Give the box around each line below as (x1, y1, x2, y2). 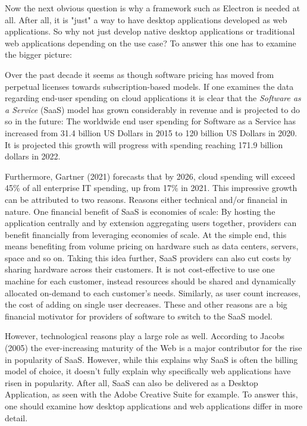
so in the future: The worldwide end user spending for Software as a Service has (5, 115, 296, 127)
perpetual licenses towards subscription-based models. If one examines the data (5, 80, 294, 92)
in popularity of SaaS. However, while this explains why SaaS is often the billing (5, 353, 298, 365)
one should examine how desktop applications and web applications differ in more (5, 400, 303, 412)
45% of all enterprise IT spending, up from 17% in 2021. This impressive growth (5, 181, 297, 194)
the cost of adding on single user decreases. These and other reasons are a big (5, 298, 287, 311)
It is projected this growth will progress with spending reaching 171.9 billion (5, 138, 283, 151)
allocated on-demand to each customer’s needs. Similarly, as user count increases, (5, 286, 301, 299)
